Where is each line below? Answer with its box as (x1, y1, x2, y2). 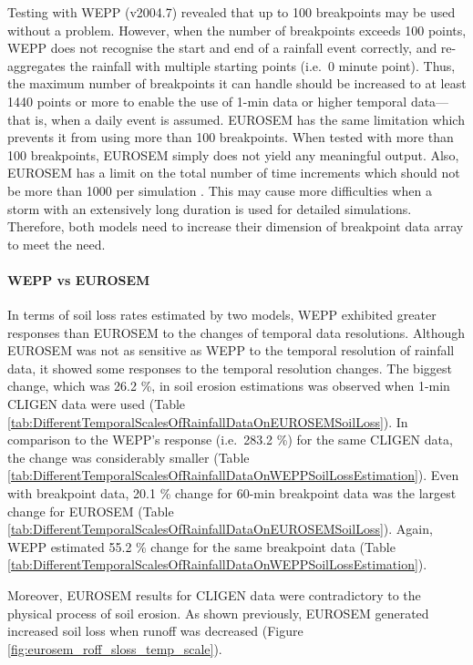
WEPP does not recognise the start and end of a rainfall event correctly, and (7, 38, 437, 57)
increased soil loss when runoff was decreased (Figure (7, 621, 303, 640)
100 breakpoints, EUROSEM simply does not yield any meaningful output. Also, (7, 145, 459, 164)
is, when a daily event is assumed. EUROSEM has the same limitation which (35, 109, 465, 128)
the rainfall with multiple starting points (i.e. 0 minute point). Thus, (69, 56, 456, 75)
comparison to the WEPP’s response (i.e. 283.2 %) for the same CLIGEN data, (7, 430, 453, 449)
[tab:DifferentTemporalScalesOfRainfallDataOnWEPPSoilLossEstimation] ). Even (7, 465, 459, 485)
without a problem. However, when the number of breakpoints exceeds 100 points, (7, 20, 467, 39)
